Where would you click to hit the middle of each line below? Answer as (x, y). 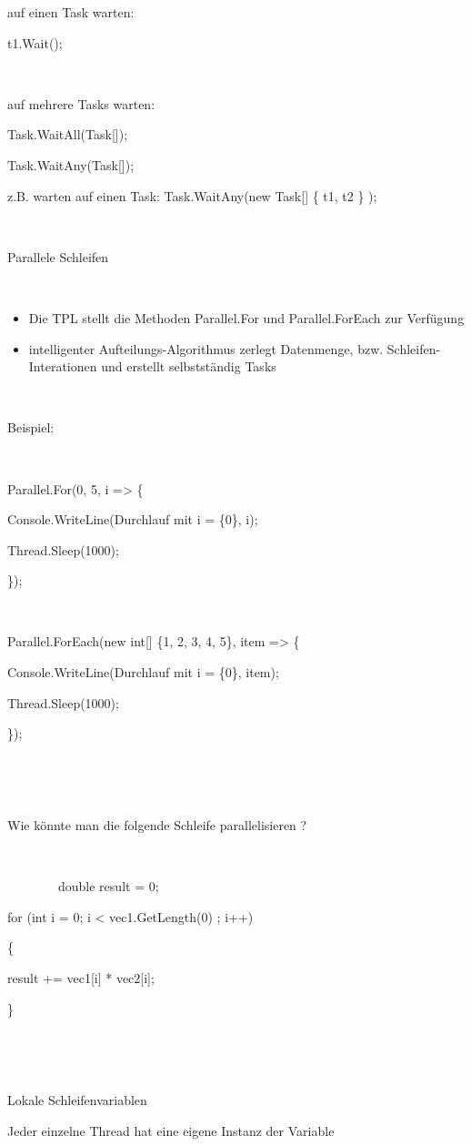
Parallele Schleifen (58, 256)
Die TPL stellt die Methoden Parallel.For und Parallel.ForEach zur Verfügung (246, 317)
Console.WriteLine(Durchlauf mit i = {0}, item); (143, 672)
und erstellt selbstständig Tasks (189, 366)
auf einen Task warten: (71, 12)
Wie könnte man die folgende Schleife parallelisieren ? (157, 825)
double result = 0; (108, 886)
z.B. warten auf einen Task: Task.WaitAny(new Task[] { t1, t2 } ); (192, 195)
